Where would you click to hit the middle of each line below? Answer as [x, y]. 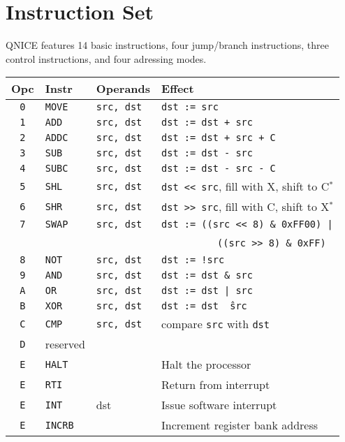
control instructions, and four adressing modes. [106, 58]
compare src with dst [215, 324]
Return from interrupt [216, 385]
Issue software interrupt [219, 405]
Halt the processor [206, 364]
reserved [65, 344]
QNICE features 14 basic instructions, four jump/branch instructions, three [167, 45]
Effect [178, 89]
